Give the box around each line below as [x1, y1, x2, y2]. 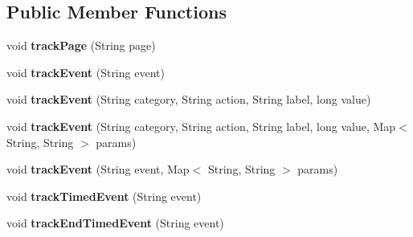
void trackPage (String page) [6, 37, 156, 54]
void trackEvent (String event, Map [6, 161, 190, 178]
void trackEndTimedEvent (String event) [6, 215, 224, 231]
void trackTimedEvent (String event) [6, 187, 202, 204]
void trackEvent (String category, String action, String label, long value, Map [6, 117, 396, 134]
